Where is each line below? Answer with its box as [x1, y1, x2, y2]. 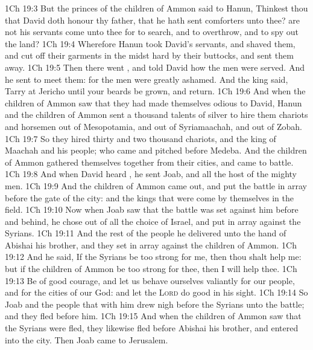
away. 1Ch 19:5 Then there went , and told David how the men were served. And [5, 60, 305, 73]
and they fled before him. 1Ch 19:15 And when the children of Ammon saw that [5, 309, 302, 322]
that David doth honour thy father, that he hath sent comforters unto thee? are [5, 13, 300, 26]
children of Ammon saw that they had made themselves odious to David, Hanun [5, 96, 302, 109]
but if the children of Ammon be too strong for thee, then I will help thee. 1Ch [5, 262, 297, 275]
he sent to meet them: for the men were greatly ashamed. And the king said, [5, 73, 288, 85]
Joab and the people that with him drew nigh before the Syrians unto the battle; [5, 297, 305, 310]
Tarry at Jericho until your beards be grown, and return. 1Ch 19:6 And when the [5, 85, 306, 97]
